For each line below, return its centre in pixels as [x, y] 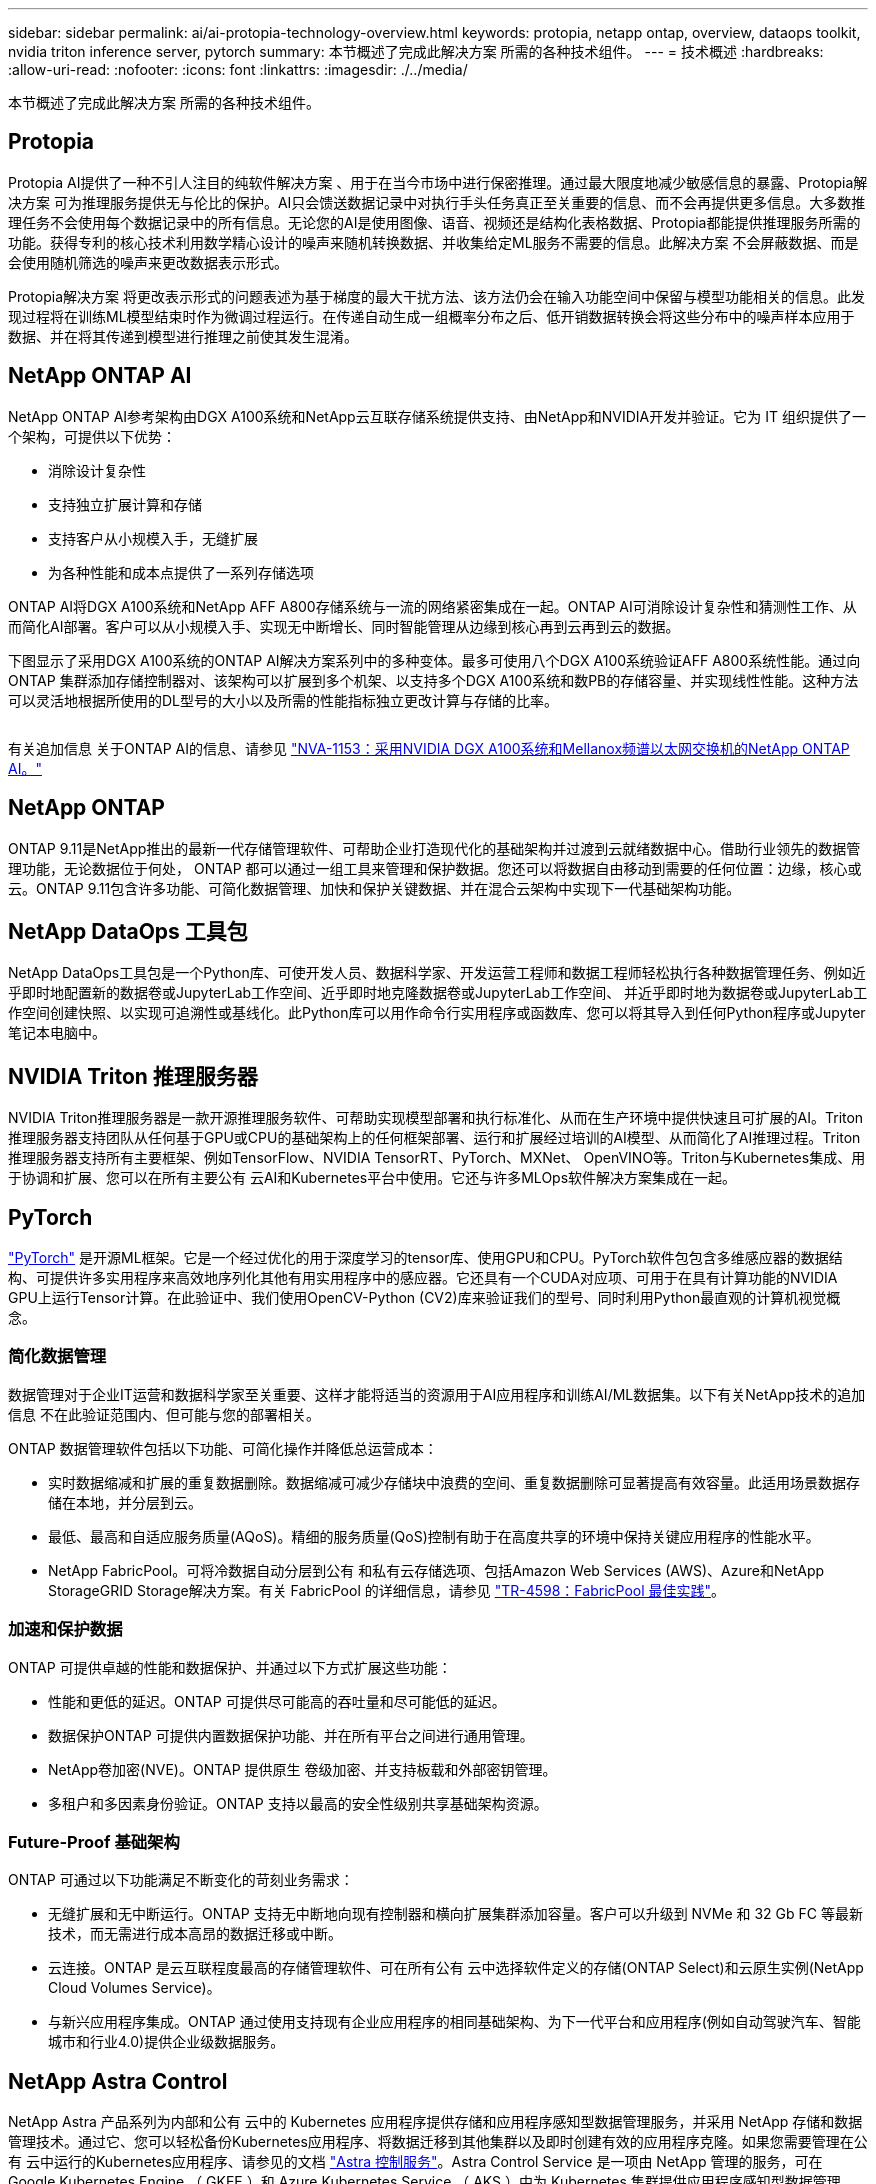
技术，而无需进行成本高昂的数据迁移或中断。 [195, 1934]
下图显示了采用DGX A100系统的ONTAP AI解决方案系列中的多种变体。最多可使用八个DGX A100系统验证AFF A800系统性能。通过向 [434, 660]
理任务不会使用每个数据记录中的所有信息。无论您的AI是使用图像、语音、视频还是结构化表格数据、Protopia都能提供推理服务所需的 [434, 222]
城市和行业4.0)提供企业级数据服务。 [166, 2042]
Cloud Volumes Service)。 [134, 1988]
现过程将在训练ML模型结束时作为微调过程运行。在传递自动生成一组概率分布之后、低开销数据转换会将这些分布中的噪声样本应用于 [431, 316]
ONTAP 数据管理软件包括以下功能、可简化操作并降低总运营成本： [223, 1448]
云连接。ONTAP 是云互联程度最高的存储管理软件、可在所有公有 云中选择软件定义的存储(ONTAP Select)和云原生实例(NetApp [456, 1968]
